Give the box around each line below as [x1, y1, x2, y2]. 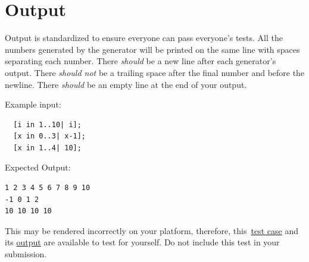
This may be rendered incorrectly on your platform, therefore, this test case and [5, 224, 298, 236]
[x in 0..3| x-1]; [13, 132, 86, 141]
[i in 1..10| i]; [13, 120, 82, 129]
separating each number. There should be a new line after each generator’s [5, 55, 276, 67]
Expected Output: [5, 161, 71, 173]
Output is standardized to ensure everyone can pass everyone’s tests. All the [5, 31, 283, 44]
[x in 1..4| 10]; [13, 143, 82, 152]
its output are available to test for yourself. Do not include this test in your [5, 236, 280, 248]
